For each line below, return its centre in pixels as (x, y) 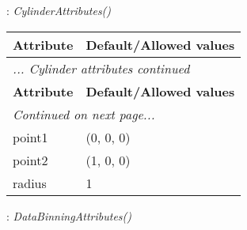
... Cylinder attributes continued (101, 68)
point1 (30, 137)
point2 (30, 160)
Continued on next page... (84, 114)
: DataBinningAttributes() (69, 215)
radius (30, 183)
